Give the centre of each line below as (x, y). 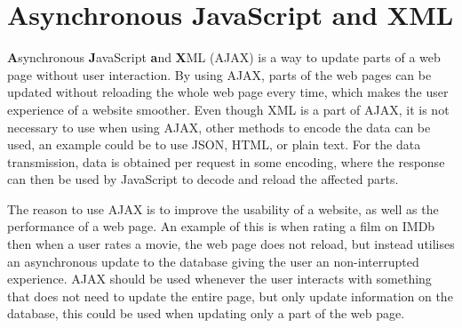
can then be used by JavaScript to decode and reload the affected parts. (203, 179)
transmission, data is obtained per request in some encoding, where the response (226, 161)
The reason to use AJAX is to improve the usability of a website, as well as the (223, 208)
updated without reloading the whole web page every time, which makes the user (228, 92)
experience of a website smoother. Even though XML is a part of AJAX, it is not (228, 109)
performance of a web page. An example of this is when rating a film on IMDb (221, 226)
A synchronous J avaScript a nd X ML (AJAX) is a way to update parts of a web (224, 57)
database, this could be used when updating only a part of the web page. (206, 313)
